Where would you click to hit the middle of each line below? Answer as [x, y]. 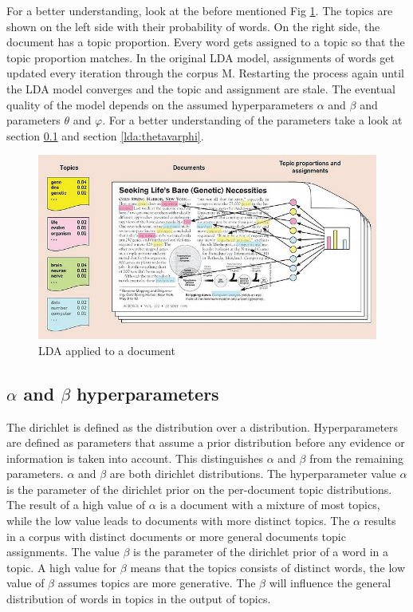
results [380, 521]
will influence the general [330, 583]
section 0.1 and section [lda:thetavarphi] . [105, 135]
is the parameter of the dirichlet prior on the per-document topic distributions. [199, 489]
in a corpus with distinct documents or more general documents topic [176, 536]
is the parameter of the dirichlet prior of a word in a [261, 552]
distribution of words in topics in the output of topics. [139, 599]
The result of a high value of [76, 505]
